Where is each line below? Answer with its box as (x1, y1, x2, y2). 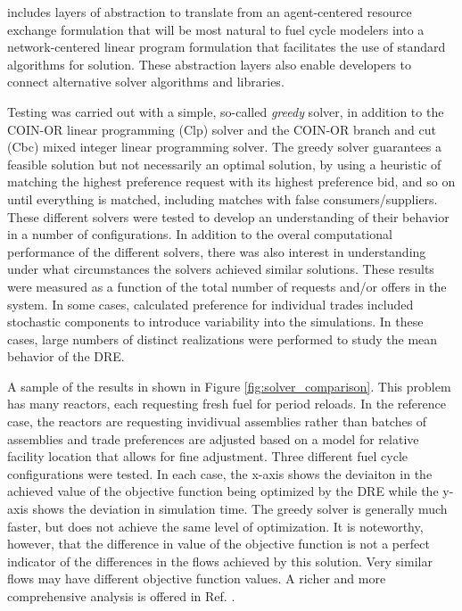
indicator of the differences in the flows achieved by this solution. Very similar (7, 551, 433, 570)
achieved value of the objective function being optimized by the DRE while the (7, 482, 439, 500)
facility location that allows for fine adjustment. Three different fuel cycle (7, 447, 408, 466)
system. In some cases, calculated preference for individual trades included (7, 294, 414, 313)
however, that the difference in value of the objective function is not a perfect (7, 534, 430, 553)
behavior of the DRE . (7, 347, 125, 366)
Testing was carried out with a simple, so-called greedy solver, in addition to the (7, 102, 444, 120)
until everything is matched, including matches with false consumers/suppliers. (7, 189, 438, 208)
